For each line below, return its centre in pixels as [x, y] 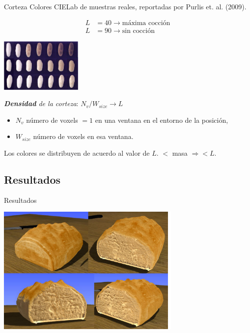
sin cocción [138, 31]
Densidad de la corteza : [41, 103]
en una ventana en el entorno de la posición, [162, 120]
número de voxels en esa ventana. [83, 136]
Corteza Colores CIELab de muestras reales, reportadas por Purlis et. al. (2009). [125, 6]
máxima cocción [146, 23]
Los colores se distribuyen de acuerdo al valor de [77, 153]
